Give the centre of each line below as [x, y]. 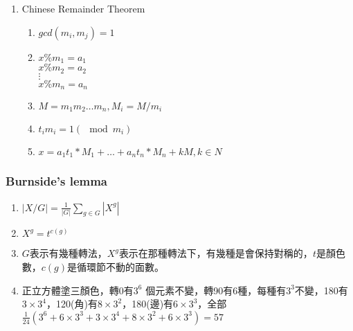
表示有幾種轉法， [68, 253]
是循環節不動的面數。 [116, 267]
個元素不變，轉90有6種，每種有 [216, 290]
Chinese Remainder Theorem [83, 8]
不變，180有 [321, 290]
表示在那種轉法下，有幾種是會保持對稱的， [216, 253]
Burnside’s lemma [57, 181]
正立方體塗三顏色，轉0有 [78, 290]
